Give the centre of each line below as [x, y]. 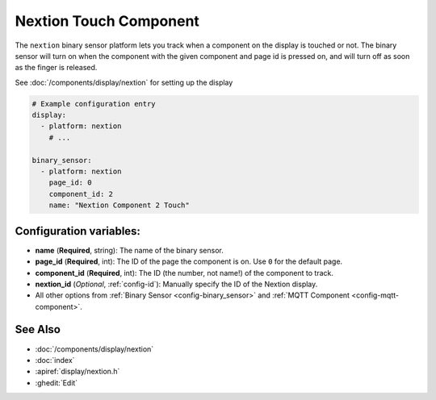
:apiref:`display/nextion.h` [78, 372]
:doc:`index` [55, 360]
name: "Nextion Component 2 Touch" [119, 205]
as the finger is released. [56, 68]
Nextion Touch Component [107, 21]
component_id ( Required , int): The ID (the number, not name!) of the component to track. [184, 273]
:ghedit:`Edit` [57, 382]
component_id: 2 [81, 194]
